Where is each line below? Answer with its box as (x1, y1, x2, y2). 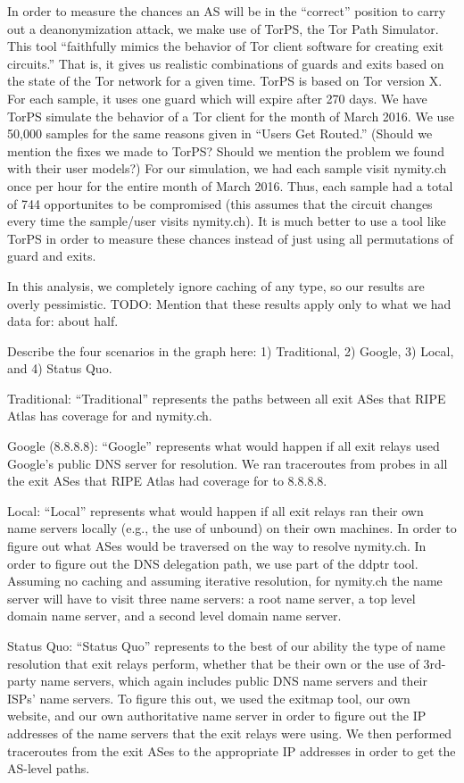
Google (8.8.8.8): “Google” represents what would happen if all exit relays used (7, 437, 440, 455)
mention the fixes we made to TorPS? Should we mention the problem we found (7, 141, 444, 160)
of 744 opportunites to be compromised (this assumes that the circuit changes (7, 194, 433, 212)
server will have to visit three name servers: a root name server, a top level (7, 588, 416, 607)
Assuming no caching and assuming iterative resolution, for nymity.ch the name (7, 571, 443, 590)
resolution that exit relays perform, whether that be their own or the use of (7, 654, 419, 672)
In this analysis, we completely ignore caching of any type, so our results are (7, 276, 425, 295)
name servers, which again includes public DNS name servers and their (40, 671, 427, 690)
